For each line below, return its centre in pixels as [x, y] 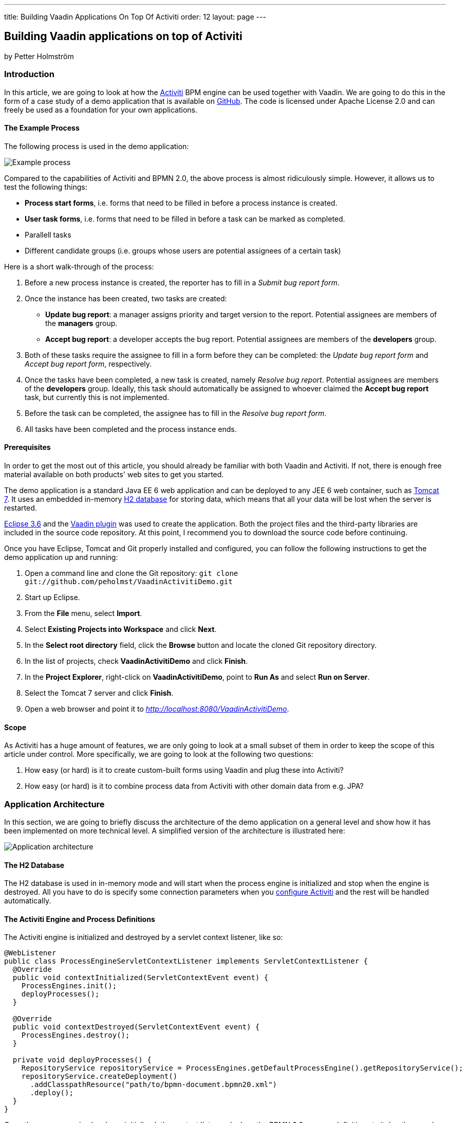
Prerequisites [27, 447]
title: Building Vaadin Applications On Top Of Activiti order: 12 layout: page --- [135, 17]
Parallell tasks [48, 234]
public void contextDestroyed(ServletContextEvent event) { [136, 1027]
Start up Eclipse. [52, 597]
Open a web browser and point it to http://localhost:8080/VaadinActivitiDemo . [157, 709]
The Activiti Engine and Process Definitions [80, 919]
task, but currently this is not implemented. [97, 397]
